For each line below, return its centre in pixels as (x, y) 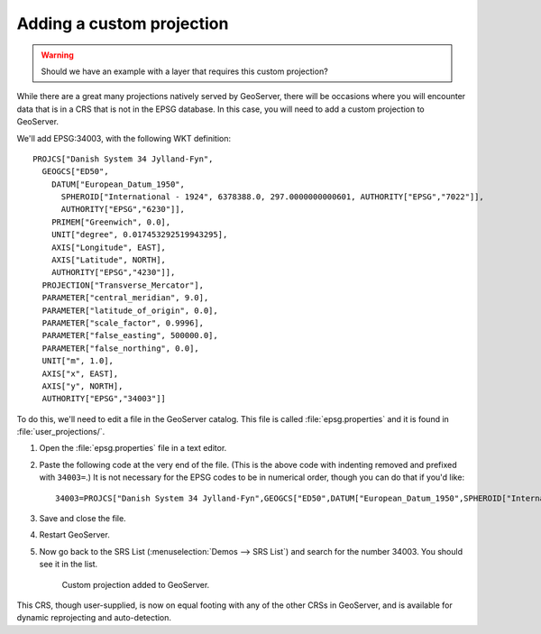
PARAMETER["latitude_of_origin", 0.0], (130, 310)
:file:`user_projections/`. (61, 432)
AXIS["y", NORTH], (83, 386)
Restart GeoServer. (74, 535)
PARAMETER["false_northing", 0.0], (121, 348)
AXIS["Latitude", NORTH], (109, 260)
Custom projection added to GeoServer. (136, 584)
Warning (57, 55)
